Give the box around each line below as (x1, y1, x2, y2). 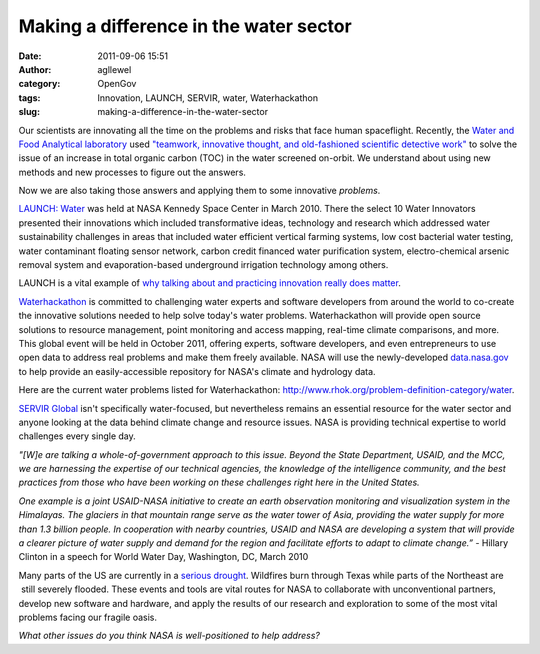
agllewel (97, 63, 132, 75)
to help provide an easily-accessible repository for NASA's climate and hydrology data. (18, 365, 376, 377)
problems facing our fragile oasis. (18, 611, 157, 623)
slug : (18, 106, 40, 118)
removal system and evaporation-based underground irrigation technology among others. (18, 259, 389, 271)
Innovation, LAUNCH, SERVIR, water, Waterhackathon (97, 91, 319, 104)
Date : (18, 50, 42, 62)
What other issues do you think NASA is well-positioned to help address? (18, 630, 320, 642)
